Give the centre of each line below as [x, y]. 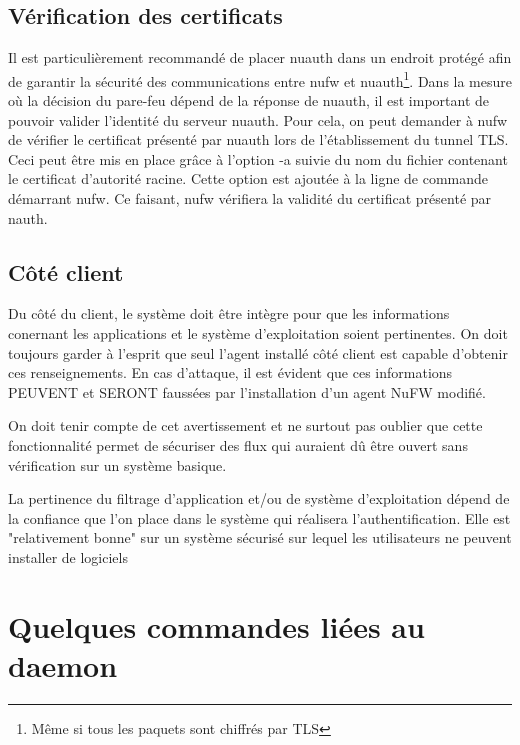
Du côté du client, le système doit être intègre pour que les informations [229, 313]
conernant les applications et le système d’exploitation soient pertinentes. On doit [258, 333]
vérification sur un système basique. [117, 464]
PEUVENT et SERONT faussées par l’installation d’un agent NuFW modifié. [247, 391]
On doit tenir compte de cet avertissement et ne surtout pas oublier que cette [245, 425]
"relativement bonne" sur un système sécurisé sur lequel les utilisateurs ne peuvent [260, 537]
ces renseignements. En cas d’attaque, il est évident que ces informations [230, 372]
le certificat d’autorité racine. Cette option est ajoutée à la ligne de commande [248, 178]
